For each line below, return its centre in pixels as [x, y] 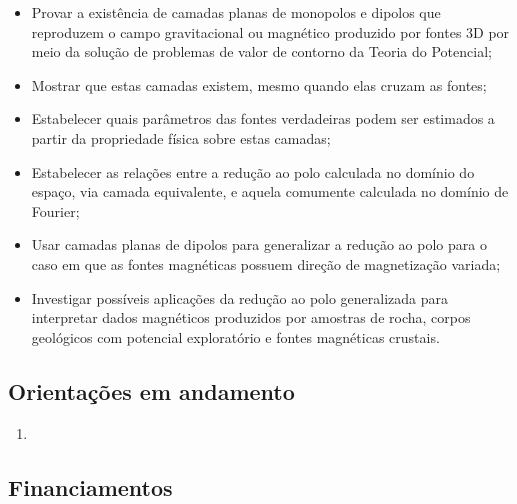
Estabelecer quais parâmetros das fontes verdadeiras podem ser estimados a [263, 118]
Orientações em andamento [151, 390]
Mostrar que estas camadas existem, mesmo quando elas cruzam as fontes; [259, 84]
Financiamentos [90, 486]
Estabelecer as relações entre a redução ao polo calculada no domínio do [253, 171]
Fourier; [55, 210]
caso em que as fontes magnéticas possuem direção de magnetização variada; [266, 263]
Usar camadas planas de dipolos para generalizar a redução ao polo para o [259, 244]
